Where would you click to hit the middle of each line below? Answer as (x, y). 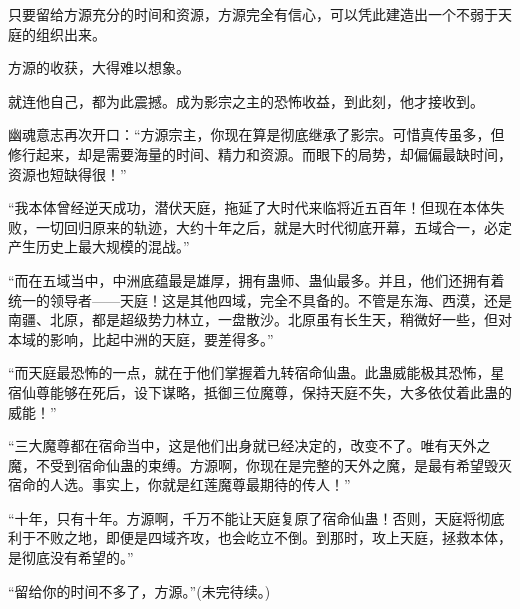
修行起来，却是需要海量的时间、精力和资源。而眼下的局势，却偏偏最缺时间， (260, 153)
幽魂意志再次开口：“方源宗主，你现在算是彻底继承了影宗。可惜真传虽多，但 (256, 134)
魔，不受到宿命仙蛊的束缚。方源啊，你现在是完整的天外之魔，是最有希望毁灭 (260, 464)
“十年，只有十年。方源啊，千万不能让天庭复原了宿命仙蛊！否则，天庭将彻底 (256, 517)
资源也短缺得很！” (67, 173)
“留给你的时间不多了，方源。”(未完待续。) (139, 590)
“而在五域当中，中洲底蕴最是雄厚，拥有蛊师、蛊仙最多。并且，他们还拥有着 (256, 279)
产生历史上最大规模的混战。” (99, 246)
